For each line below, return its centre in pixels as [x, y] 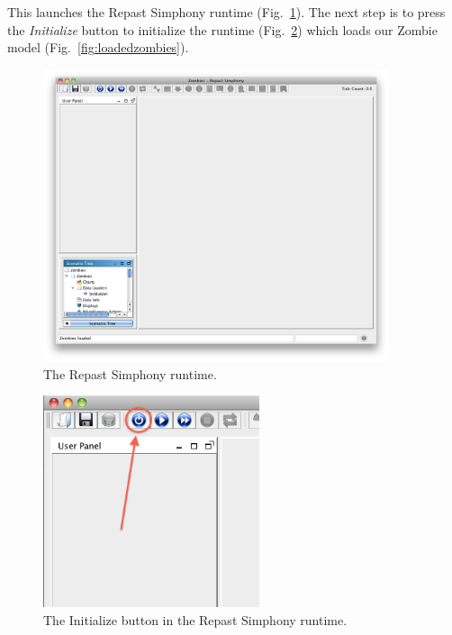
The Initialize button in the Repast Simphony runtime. [195, 619]
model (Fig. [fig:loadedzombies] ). [98, 47]
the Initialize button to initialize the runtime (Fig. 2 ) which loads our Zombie [222, 29]
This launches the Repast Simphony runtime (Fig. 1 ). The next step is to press [226, 12]
